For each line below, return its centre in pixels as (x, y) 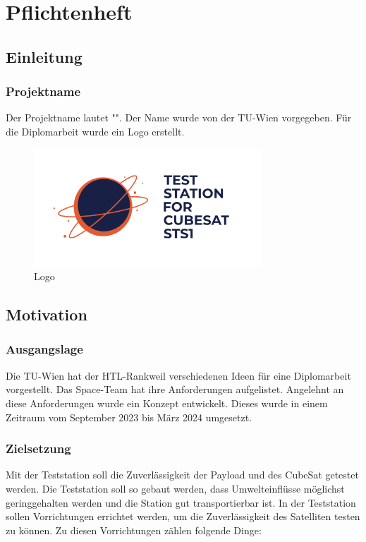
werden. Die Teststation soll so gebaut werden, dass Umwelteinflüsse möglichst (175, 488)
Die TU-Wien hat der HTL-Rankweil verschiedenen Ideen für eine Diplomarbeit (178, 375)
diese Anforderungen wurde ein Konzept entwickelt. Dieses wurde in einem (167, 403)
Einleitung (44, 56)
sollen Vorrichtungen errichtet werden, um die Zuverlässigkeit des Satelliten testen (183, 516)
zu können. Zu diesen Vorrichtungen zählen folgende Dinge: (134, 530)
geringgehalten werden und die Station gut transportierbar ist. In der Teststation (181, 502)
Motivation (47, 314)
